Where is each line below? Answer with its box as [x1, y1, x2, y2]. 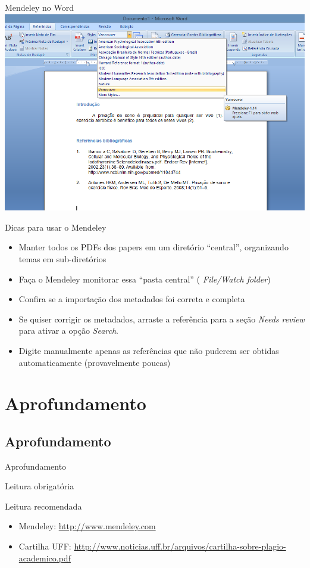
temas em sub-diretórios [18, 252, 107, 265]
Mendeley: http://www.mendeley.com [18, 520, 156, 532]
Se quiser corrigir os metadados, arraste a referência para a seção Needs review [18, 312, 305, 325]
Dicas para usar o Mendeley [5, 221, 107, 233]
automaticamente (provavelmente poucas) [18, 356, 171, 368]
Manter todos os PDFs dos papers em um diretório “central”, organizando [18, 241, 289, 253]
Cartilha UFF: [18, 540, 71, 553]
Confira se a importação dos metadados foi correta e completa [18, 293, 245, 305]
